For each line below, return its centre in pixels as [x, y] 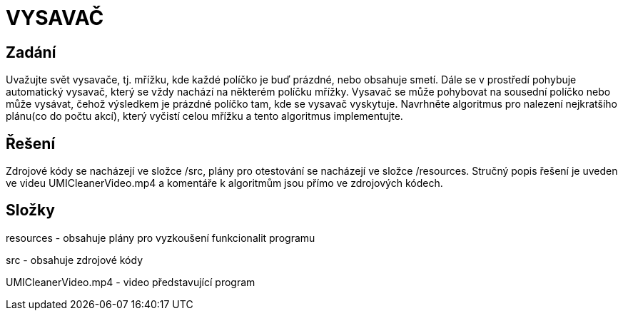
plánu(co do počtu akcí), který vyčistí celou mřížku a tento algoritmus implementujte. [204, 116]
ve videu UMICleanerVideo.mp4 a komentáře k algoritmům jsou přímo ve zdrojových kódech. [224, 183]
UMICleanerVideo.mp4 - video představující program [131, 282]
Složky [30, 210]
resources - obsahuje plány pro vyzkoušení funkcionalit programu [161, 238]
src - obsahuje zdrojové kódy [75, 260]
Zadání [31, 52]
